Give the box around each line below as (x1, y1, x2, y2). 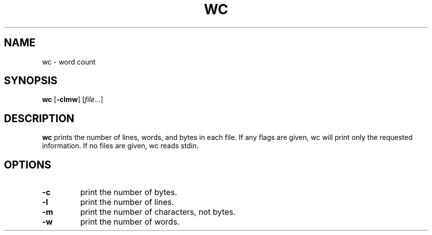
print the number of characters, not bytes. (80, 207, 236, 217)
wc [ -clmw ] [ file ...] (42, 95, 104, 104)
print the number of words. (80, 217, 180, 227)
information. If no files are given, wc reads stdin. (42, 141, 199, 150)
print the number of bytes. (80, 187, 178, 198)
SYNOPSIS (4, 74, 58, 87)
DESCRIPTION (4, 112, 74, 125)
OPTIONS (4, 158, 51, 171)
